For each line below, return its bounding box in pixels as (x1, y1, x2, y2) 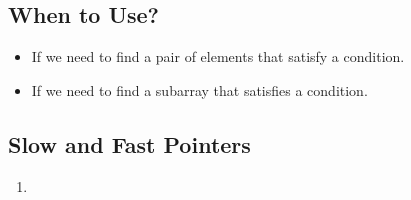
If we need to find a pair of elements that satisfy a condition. (31, 46, 405, 67)
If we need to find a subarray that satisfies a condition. (31, 79, 368, 100)
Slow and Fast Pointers (8, 128, 251, 159)
